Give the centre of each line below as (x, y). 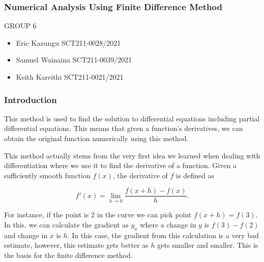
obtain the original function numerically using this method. (96, 138)
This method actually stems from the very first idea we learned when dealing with (132, 155)
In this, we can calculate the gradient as (66, 225)
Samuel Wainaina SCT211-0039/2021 (74, 60)
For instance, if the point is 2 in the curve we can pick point (98, 215)
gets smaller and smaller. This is (208, 245)
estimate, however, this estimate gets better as (76, 245)
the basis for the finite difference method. (68, 255)
